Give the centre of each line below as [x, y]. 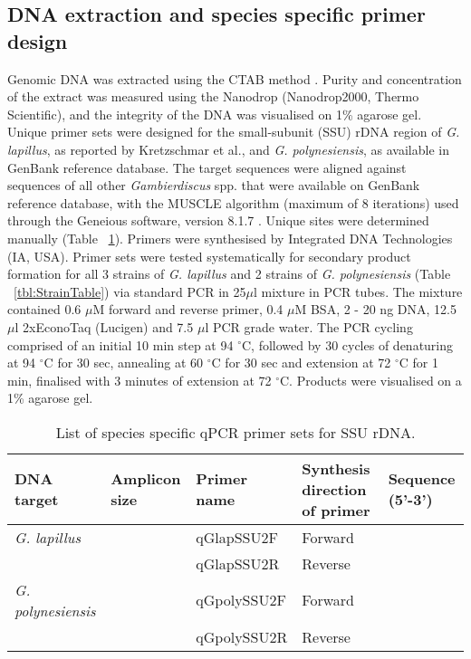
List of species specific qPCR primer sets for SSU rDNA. [235, 432]
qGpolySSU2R [242, 636]
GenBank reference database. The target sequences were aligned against [207, 167]
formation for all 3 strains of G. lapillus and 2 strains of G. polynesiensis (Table [229, 274]
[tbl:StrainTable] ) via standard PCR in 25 [130, 291]
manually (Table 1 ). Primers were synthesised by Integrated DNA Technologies [230, 238]
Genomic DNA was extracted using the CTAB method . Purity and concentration [235, 78]
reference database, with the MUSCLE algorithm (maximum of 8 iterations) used [233, 202]
